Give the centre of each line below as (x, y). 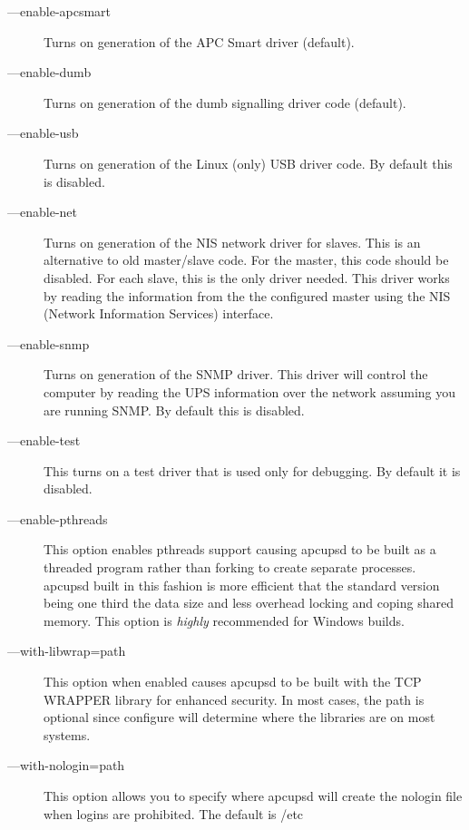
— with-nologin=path (66, 765)
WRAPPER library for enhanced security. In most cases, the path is (234, 699)
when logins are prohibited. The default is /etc (174, 813)
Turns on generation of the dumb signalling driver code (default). (225, 102)
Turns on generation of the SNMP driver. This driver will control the (236, 374)
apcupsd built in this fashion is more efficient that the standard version (242, 585)
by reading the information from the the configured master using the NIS (247, 295)
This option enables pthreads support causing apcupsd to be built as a (240, 549)
